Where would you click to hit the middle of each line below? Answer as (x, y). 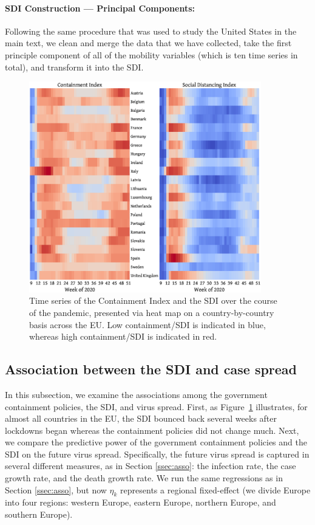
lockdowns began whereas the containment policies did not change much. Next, (152, 430)
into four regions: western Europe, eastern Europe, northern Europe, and (141, 502)
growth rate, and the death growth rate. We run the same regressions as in (144, 478)
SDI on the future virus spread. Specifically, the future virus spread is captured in (157, 454)
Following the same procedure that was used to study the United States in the (151, 31)
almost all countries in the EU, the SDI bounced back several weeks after (141, 418)
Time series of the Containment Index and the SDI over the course (153, 300)
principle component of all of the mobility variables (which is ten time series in (151, 54)
